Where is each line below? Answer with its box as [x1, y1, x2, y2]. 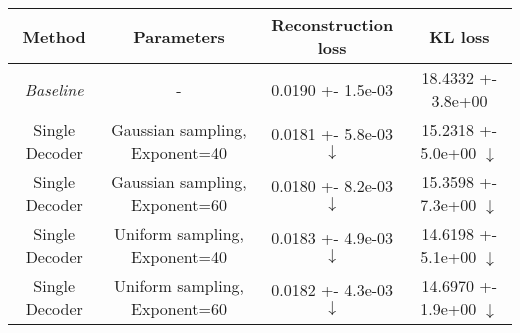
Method [22, 24, 86, 48]
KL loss [429, 24, 490, 48]
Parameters [133, 24, 225, 48]
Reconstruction [271, 13, 394, 36]
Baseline [24, 77, 84, 101]
